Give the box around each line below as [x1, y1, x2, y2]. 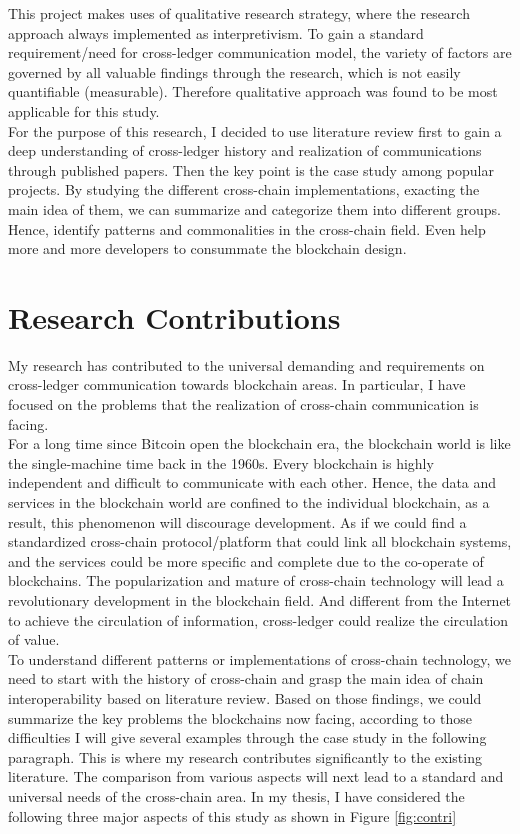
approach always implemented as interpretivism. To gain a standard [8, 22, 424, 43]
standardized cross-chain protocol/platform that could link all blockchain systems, [8, 531, 512, 552]
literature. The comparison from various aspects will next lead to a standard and [8, 766, 504, 787]
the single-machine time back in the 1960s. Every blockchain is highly [8, 452, 434, 473]
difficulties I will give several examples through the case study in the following [8, 727, 487, 748]
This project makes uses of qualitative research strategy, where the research [8, 3, 470, 23]
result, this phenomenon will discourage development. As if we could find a [8, 511, 467, 532]
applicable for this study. [8, 100, 160, 121]
